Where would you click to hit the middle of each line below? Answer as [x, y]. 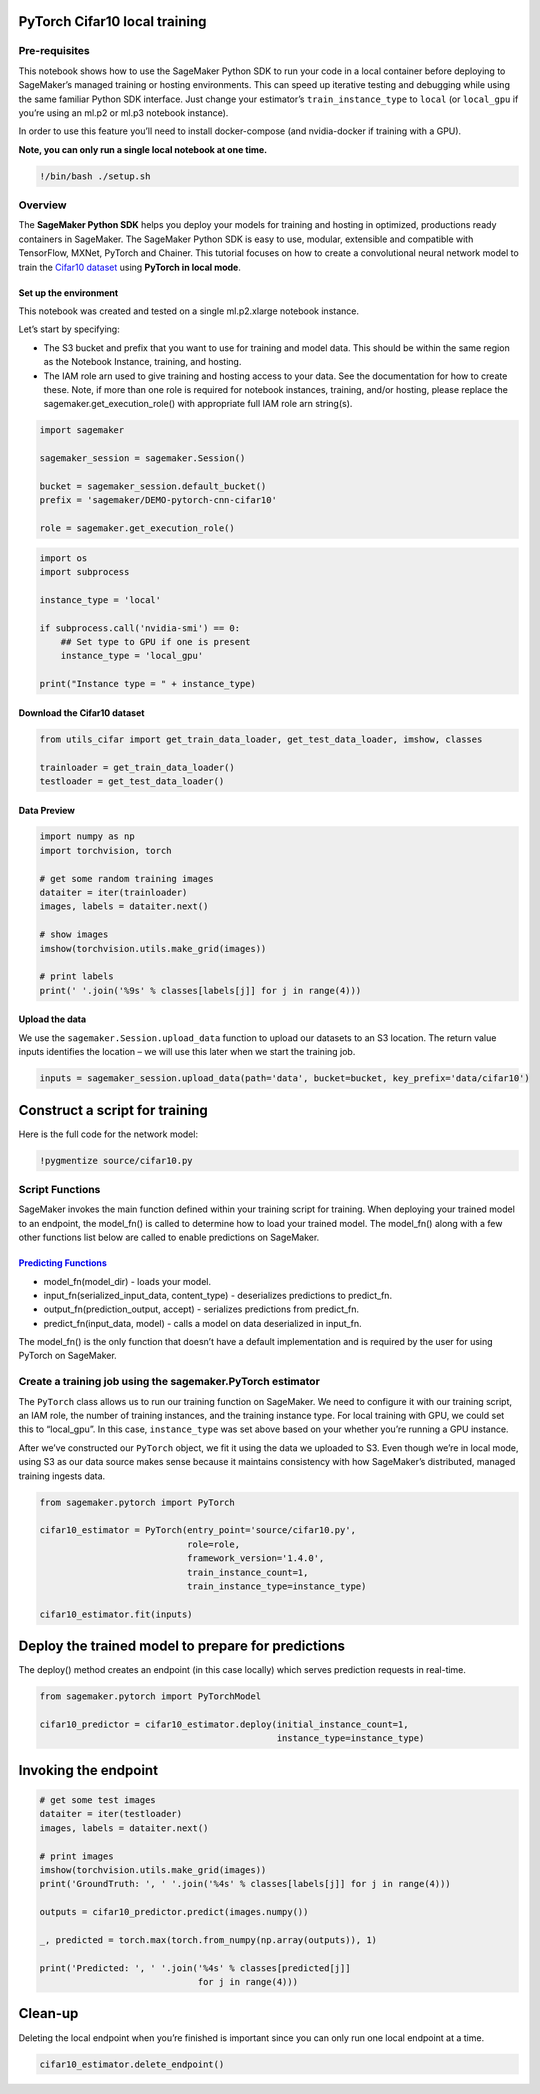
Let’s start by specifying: [69, 329]
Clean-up [48, 2013]
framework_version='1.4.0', [255, 1558]
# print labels [76, 976]
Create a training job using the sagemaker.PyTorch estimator [169, 1382]
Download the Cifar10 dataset [81, 712]
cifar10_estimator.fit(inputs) [116, 1614]
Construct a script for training [113, 1110]
